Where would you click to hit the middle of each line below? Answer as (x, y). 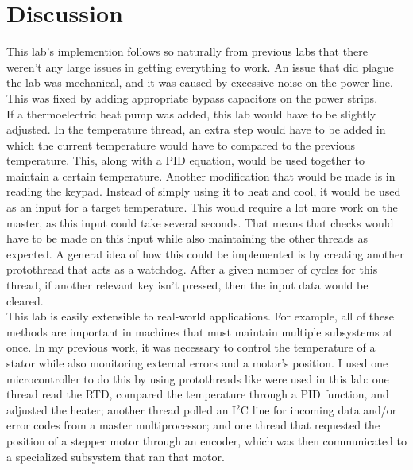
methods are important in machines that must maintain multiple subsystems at (200, 331)
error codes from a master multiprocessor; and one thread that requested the (193, 425)
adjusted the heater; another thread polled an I (122, 409)
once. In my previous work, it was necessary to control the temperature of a (191, 347)
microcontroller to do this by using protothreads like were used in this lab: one (198, 378)
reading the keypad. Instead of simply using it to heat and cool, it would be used (204, 191)
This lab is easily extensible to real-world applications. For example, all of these (201, 316)
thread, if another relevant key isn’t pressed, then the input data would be (187, 285)
